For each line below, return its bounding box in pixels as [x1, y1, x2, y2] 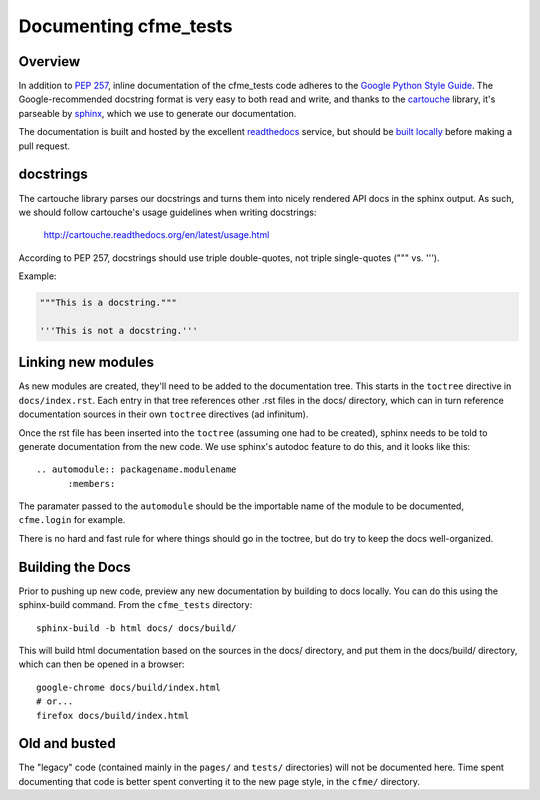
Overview [18, 53, 81, 70]
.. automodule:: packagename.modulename [36, 464, 237, 475]
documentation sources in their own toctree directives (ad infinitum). [18, 408, 309, 420]
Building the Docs [18, 558, 132, 575]
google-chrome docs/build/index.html [36, 681, 222, 693]
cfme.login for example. [18, 514, 126, 526]
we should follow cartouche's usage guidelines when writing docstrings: [18, 206, 317, 218]
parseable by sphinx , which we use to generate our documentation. [18, 107, 297, 119]
